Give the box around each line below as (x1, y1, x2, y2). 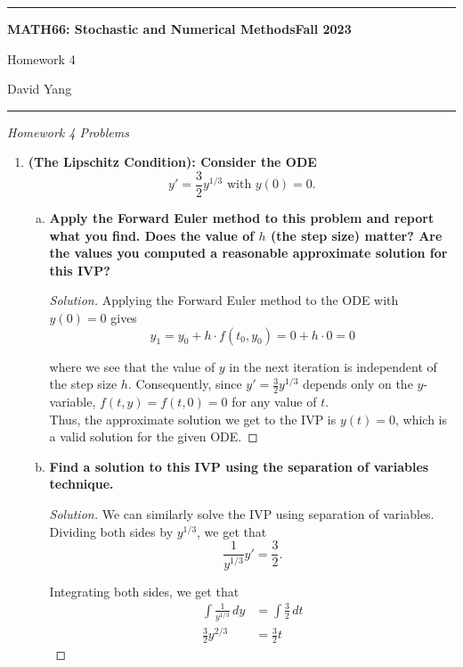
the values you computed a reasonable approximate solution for (49, 243, 448, 262)
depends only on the (303, 375, 413, 393)
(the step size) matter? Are (270, 226, 443, 244)
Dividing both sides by (49, 522, 174, 540)
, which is (394, 409, 448, 428)
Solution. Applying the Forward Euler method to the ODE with (49, 291, 399, 309)
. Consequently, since (127, 375, 242, 393)
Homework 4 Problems (7, 122, 129, 141)
